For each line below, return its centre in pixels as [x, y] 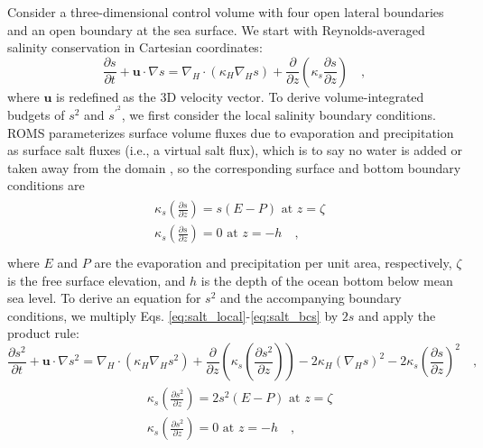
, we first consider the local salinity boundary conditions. [279, 115]
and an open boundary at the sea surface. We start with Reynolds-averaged [216, 29]
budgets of [36, 115]
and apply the [397, 315]
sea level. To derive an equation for [104, 298]
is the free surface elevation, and [97, 280]
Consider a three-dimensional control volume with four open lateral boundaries [226, 12]
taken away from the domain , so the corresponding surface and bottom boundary [234, 167]
